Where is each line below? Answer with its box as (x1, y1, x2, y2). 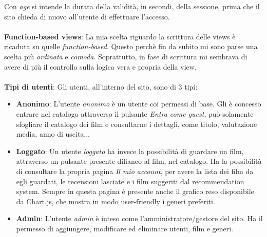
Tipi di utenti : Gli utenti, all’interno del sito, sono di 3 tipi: (4, 81, 198, 92)
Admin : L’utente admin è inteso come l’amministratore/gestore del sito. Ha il (16, 213, 263, 224)
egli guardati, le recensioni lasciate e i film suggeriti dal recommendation (16, 176, 244, 186)
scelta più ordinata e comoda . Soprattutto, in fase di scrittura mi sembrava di (4, 51, 247, 61)
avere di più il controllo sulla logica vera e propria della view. (4, 61, 197, 72)
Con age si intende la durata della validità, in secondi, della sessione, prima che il (4, 1, 260, 11)
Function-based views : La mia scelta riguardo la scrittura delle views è (4, 31, 236, 41)
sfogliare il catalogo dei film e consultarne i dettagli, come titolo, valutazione (16, 118, 257, 129)
